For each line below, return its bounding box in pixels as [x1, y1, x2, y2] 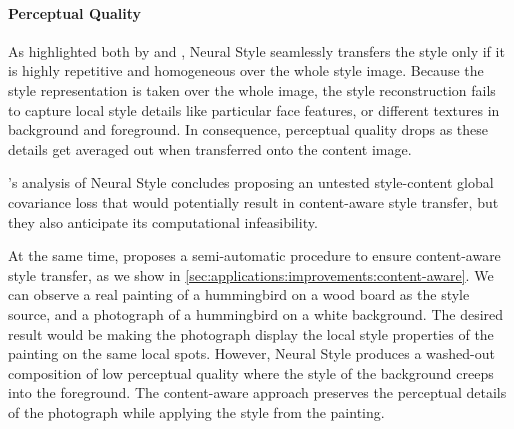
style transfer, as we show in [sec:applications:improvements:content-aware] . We [8, 264, 494, 285]
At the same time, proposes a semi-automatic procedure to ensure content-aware [8, 245, 501, 266]
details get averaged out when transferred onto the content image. [8, 138, 412, 159]
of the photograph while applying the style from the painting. [8, 401, 385, 422]
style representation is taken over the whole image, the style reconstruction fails [8, 79, 496, 100]
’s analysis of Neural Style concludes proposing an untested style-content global [8, 172, 494, 193]
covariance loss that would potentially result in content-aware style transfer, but [8, 191, 499, 212]
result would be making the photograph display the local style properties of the [8, 323, 494, 344]
